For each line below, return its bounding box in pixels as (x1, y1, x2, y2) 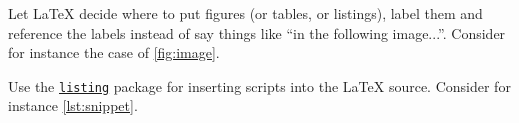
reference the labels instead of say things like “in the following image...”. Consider (8, 22, 506, 43)
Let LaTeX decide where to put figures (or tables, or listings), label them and (8, 3, 483, 23)
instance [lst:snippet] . (8, 95, 138, 116)
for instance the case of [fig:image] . (8, 42, 220, 63)
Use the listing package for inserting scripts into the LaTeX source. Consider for (8, 75, 511, 96)
